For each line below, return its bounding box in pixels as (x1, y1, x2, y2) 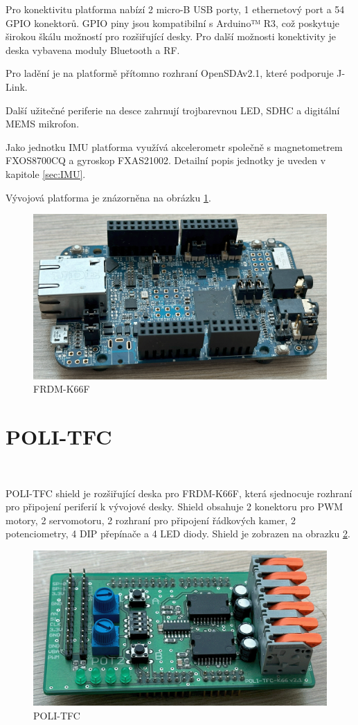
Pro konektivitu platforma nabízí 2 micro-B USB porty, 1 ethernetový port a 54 (6, 2, 345, 16)
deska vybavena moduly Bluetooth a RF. (6, 42, 180, 57)
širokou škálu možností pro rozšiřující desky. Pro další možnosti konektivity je (6, 29, 336, 44)
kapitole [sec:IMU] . (6, 166, 86, 181)
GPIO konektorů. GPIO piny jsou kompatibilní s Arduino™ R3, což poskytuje (6, 15, 339, 30)
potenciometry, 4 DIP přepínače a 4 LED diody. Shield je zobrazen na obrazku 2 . (6, 526, 350, 541)
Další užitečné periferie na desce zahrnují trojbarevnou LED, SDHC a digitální (6, 102, 340, 117)
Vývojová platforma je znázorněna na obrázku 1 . (6, 190, 211, 204)
